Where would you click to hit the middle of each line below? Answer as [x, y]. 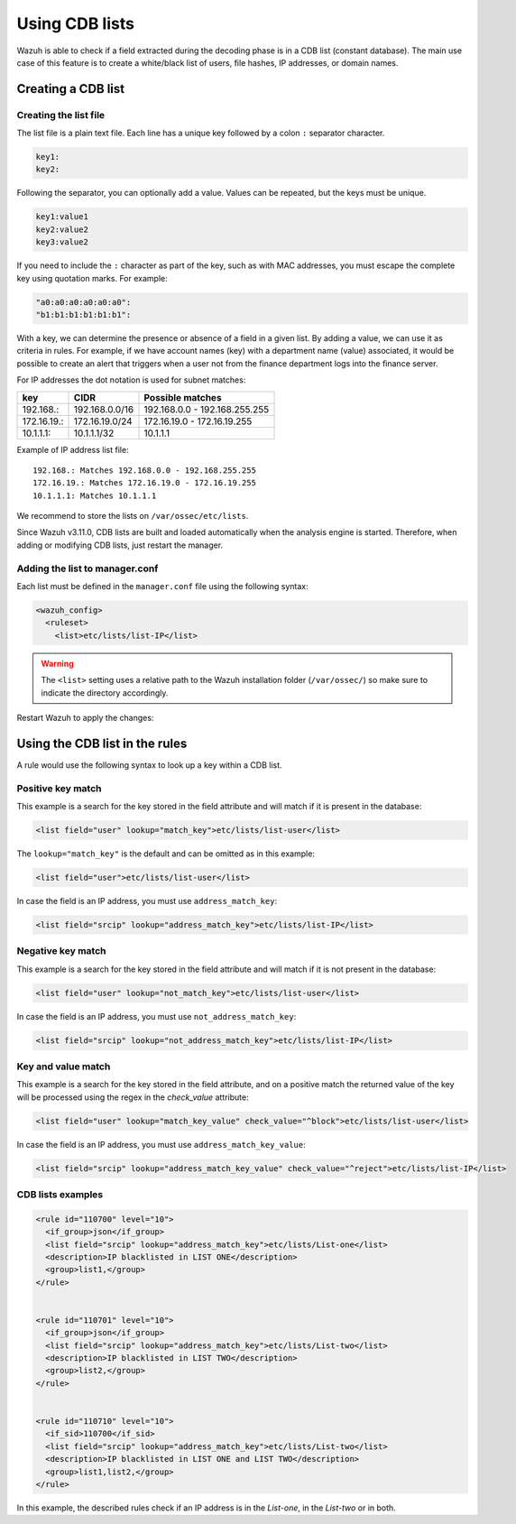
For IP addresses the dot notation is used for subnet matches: [131, 380]
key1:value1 [62, 217]
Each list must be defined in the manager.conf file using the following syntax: [162, 586]
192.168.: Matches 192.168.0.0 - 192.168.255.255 [145, 470]
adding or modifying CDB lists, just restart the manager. [120, 545]
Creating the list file [61, 115]
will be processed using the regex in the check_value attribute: [133, 1097]
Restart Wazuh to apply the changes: [85, 717]
